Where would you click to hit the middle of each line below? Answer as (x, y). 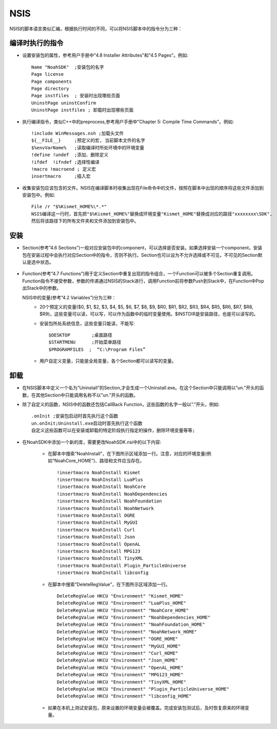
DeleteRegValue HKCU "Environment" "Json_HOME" (118, 660)
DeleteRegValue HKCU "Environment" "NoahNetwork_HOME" (127, 632)
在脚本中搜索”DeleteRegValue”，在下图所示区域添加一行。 (109, 584)
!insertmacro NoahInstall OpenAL (99, 544)
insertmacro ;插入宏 (61, 176)
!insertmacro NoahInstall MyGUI (97, 523)
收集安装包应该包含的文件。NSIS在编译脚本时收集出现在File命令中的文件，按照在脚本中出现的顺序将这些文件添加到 (143, 188)
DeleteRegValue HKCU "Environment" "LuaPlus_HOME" (122, 603)
